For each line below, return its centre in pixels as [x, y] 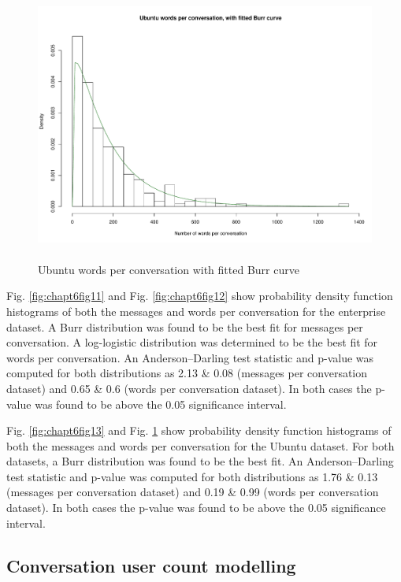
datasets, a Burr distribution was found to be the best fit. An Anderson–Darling [200, 461]
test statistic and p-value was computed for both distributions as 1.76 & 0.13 [192, 476]
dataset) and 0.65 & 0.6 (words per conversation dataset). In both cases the [189, 388]
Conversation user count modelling [151, 565]
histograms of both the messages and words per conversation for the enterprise [196, 311]
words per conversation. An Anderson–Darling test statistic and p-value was [190, 357]
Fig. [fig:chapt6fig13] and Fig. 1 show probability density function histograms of [199, 430]
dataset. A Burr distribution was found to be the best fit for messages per [185, 326]
